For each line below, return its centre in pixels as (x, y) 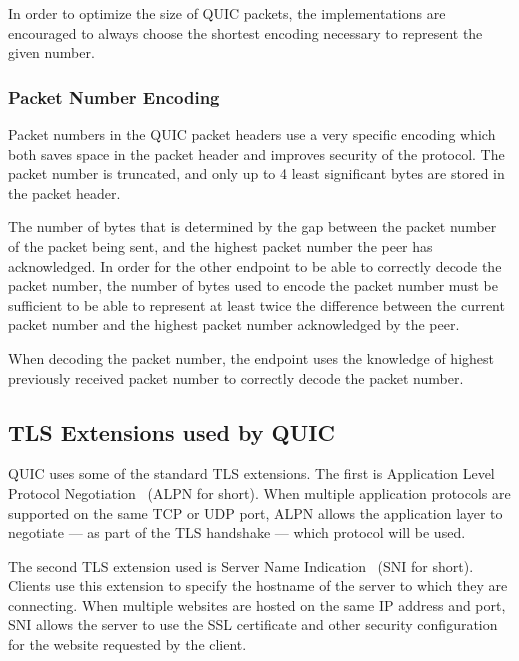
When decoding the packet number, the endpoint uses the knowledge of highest (251, 357)
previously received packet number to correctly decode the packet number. (236, 377)
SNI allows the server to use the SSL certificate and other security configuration (253, 624)
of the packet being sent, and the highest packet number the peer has (220, 245)
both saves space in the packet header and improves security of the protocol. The (256, 153)
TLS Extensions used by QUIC (171, 431)
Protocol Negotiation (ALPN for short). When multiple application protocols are (259, 492)
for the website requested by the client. (127, 644)
